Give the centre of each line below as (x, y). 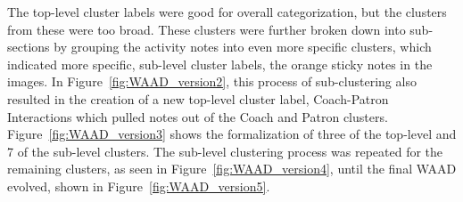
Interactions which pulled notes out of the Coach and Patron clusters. (198, 116)
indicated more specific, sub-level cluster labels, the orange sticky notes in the (220, 64)
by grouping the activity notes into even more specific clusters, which (243, 47)
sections (29, 47)
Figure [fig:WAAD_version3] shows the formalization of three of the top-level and (232, 134)
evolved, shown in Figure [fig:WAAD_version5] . (139, 186)
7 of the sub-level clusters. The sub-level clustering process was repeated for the (225, 151)
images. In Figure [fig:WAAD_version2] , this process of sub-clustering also (212, 81)
